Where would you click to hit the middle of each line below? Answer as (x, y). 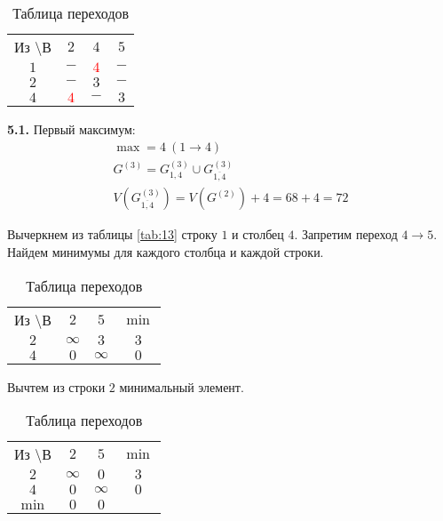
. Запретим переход (346, 234)
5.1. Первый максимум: (71, 129)
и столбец (258, 234)
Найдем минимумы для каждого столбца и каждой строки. (166, 252)
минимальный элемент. (182, 386)
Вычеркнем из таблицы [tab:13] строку (112, 234)
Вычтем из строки (56, 386)
